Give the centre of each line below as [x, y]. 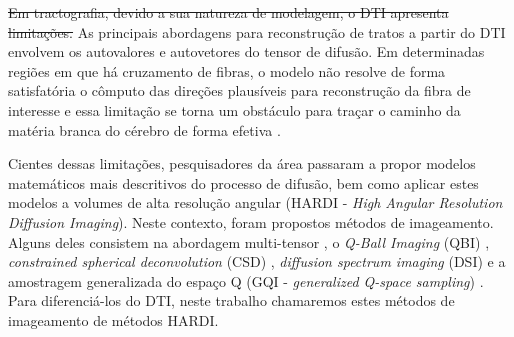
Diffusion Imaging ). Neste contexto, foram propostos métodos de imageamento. [251, 221]
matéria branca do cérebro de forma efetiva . [144, 129]
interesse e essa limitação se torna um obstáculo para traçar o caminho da [234, 109]
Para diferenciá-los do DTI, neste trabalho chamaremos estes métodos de [231, 300]
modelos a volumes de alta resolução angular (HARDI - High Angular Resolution [255, 202]
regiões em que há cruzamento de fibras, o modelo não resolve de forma [227, 70]
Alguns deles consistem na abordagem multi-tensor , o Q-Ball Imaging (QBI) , [249, 241]
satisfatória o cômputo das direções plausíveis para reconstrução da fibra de [239, 90]
